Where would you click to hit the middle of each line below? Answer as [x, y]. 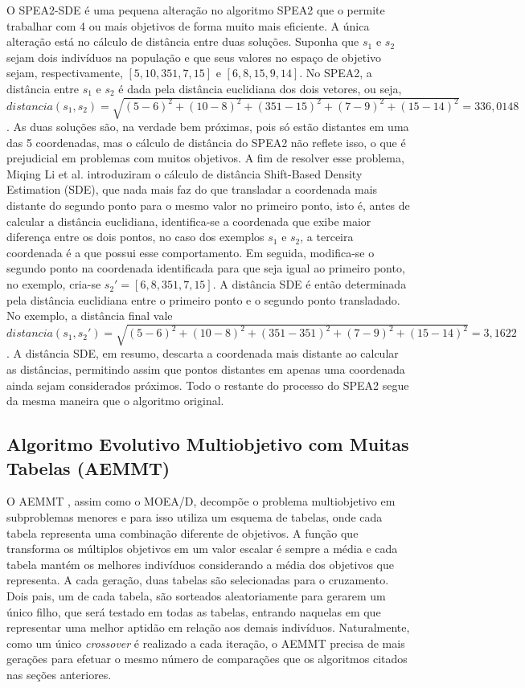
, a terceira [327, 237]
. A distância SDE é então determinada [310, 284]
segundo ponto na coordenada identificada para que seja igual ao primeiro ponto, [206, 268]
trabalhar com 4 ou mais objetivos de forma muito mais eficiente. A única [188, 25]
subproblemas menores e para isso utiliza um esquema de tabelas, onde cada [195, 516]
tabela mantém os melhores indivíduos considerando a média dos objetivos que [200, 564]
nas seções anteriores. [59, 674]
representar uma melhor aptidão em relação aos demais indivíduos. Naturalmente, [208, 627]
